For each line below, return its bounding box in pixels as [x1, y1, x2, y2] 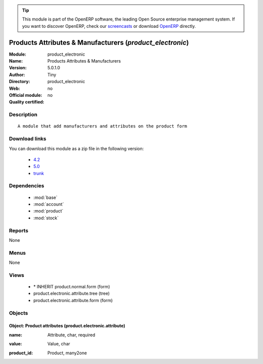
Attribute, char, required [47, 332, 95, 338]
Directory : [9, 79, 30, 85]
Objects [9, 309, 28, 316]
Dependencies [9, 182, 45, 189]
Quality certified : [9, 99, 45, 105]
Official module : [9, 92, 42, 98]
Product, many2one [47, 350, 87, 356]
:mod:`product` [33, 208, 63, 214]
